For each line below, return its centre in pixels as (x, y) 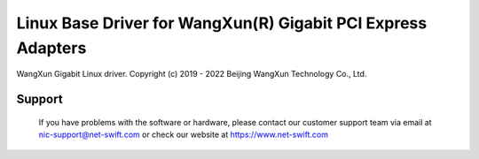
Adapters (51, 48)
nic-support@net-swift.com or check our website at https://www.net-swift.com (183, 135)
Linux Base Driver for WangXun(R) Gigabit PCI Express (222, 23)
